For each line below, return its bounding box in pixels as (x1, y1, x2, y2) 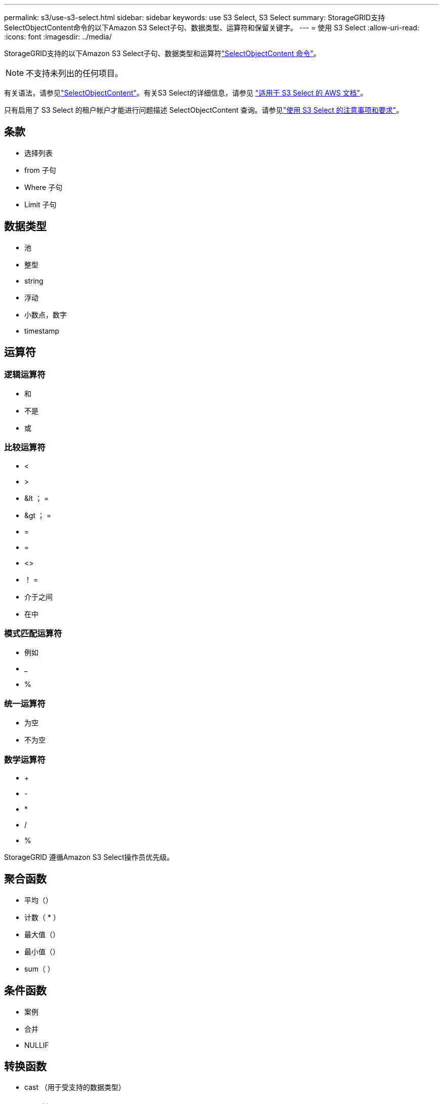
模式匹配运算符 (4, 628, 62, 639)
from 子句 (24, 165, 56, 174)
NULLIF (24, 1040, 49, 1049)
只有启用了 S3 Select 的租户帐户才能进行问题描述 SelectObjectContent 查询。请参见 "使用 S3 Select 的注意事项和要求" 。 (4, 106, 404, 114)
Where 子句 (24, 182, 63, 192)
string (24, 276, 43, 285)
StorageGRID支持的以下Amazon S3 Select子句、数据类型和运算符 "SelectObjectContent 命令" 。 (4, 49, 321, 58)
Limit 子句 (24, 200, 57, 209)
